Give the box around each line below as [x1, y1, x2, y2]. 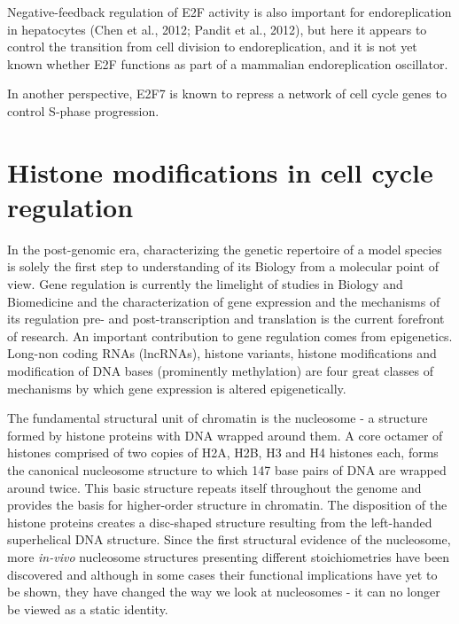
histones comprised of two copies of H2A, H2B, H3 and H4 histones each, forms [7, 443, 439, 462]
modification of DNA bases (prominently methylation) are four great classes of [7, 362, 434, 380]
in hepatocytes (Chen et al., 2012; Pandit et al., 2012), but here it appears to [7, 19, 427, 38]
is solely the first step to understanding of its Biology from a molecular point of [7, 257, 439, 276]
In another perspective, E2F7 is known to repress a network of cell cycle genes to [7, 84, 447, 103]
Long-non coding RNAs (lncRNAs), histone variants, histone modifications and [7, 344, 437, 363]
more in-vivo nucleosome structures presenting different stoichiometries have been [7, 547, 450, 565]
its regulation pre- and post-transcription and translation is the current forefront [7, 309, 445, 328]
